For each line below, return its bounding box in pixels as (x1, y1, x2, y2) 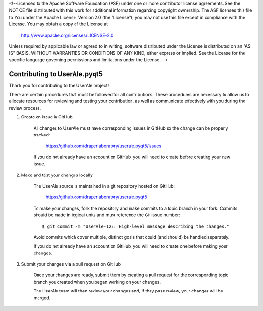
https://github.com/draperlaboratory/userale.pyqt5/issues (45, 143, 162, 149)
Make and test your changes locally (21, 172, 93, 178)
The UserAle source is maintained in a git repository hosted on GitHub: (33, 183, 175, 189)
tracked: (33, 132, 50, 137)
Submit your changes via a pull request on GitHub (21, 261, 121, 267)
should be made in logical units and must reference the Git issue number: (33, 212, 180, 218)
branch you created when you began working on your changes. (33, 279, 161, 285)
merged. (33, 295, 51, 301)
